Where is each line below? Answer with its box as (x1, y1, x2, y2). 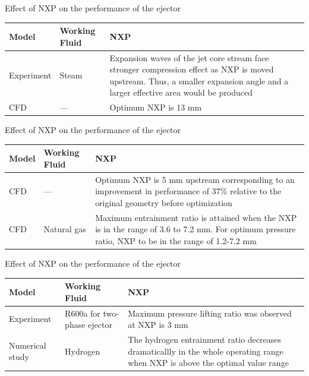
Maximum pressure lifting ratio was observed (128, 307, 292, 319)
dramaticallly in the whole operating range (128, 345, 283, 357)
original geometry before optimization (95, 196, 232, 208)
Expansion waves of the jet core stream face (109, 51, 269, 64)
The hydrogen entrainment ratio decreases (128, 333, 282, 346)
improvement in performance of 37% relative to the (95, 185, 282, 197)
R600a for (65, 307, 100, 319)
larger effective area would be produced (109, 86, 253, 99)
